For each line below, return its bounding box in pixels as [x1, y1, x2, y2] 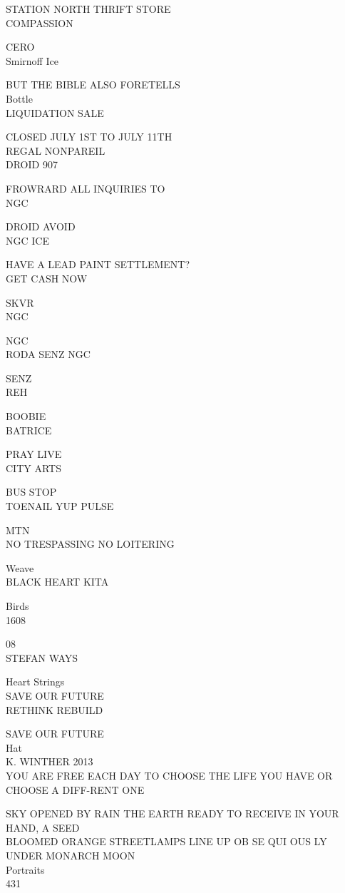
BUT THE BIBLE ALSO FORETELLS [6, 77, 180, 92]
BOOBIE [6, 409, 46, 424]
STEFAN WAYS [6, 650, 78, 665]
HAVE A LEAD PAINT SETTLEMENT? [6, 257, 190, 272]
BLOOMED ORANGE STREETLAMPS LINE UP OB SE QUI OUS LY [6, 834, 327, 849]
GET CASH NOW [6, 270, 88, 285]
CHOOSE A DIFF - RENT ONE [6, 782, 145, 797]
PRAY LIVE [6, 446, 62, 461]
